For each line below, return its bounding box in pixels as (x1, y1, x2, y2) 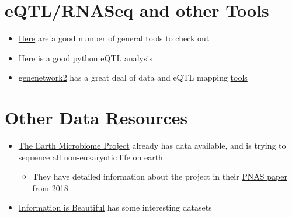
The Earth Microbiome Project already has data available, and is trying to (18, 139, 286, 152)
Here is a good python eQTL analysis (18, 51, 152, 64)
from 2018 (32, 181, 68, 194)
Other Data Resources (5, 106, 188, 129)
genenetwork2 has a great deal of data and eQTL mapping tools (18, 71, 248, 83)
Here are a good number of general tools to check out (18, 32, 210, 44)
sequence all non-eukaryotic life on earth (18, 150, 163, 163)
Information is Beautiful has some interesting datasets (18, 201, 212, 213)
